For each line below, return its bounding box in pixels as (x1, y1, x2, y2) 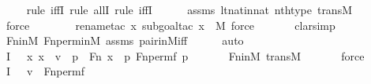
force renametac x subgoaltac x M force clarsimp (6, 16, 335, 33)
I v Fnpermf (6, 63, 85, 79)
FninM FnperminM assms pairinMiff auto (6, 32, 244, 49)
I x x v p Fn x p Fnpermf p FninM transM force (6, 47, 365, 64)
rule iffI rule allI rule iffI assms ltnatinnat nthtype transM (26, 2, 353, 17)
